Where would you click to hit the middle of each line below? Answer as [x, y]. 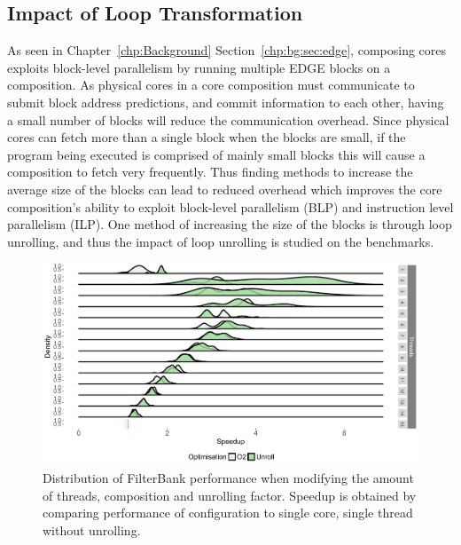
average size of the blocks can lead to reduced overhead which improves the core [225, 189]
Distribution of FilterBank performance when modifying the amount [228, 478]
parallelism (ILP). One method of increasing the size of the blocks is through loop [230, 224]
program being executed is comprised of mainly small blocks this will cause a [216, 154]
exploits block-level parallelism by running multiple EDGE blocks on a [199, 67]
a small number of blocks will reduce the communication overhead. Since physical [228, 119]
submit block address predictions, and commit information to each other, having [226, 102]
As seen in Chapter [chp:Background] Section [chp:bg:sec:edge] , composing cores [227, 50]
